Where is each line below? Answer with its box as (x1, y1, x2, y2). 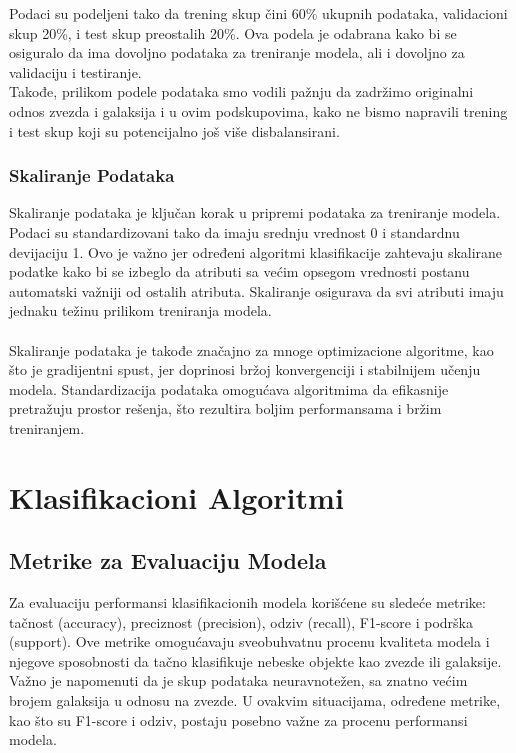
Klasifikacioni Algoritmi (9, 476, 344, 517)
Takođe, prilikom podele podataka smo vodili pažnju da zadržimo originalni (9, 81, 474, 102)
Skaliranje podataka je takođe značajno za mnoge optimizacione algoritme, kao (9, 339, 494, 360)
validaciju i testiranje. (9, 61, 142, 82)
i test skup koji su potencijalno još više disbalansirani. (9, 120, 340, 141)
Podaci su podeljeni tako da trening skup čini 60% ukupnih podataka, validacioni (9, 3, 508, 23)
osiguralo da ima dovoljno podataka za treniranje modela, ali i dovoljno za (9, 42, 465, 63)
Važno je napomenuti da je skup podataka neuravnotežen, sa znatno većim (9, 670, 468, 691)
